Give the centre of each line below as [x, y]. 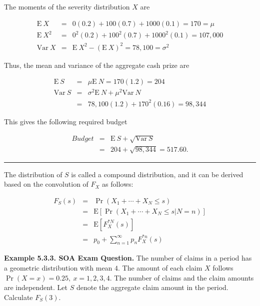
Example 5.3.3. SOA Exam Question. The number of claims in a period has [128, 258]
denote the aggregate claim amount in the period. [152, 287]
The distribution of [33, 174]
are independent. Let [36, 287]
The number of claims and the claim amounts [184, 277]
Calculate [18, 297]
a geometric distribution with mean [58, 267]
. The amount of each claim [160, 267]
